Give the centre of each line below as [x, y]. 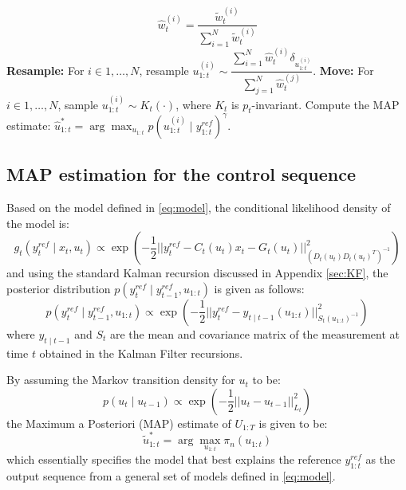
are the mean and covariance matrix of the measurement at [254, 333]
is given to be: [293, 423]
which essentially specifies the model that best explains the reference [174, 459]
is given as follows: [259, 288]
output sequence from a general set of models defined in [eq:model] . [171, 475]
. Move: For [343, 70]
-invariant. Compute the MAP [325, 104]
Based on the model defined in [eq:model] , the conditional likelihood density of [199, 208]
